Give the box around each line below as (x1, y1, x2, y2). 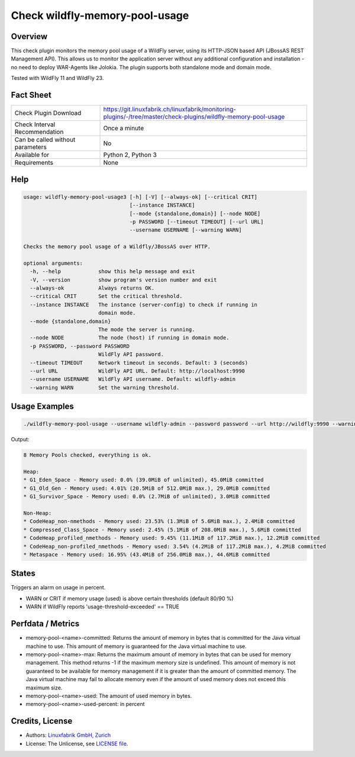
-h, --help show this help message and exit (30, 268, 195, 275)
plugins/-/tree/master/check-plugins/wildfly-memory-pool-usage (103, 113, 285, 121)
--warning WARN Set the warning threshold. (30, 384, 180, 391)
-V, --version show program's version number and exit (30, 276, 217, 283)
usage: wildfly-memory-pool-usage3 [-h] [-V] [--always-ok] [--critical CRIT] (23, 193, 257, 200)
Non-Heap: (23, 510, 52, 517)
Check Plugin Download (14, 109, 82, 117)
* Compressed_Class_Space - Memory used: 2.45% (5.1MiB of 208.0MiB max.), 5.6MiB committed (23, 526, 301, 533)
